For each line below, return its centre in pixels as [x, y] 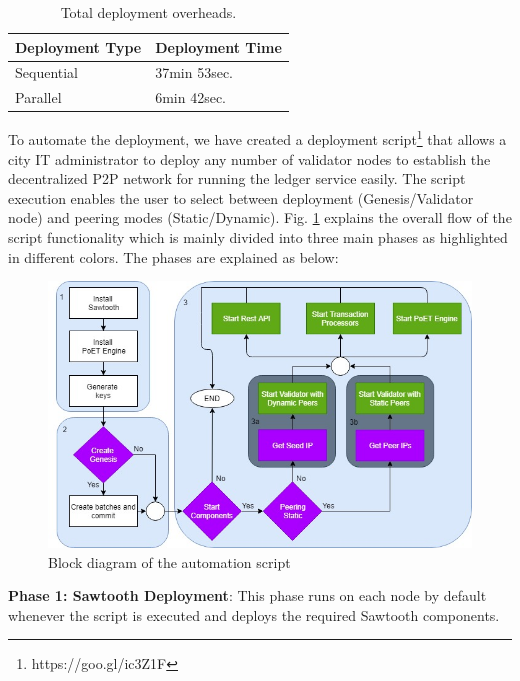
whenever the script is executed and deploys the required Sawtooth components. [254, 614]
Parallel [38, 97]
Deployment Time [218, 46]
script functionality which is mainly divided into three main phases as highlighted [258, 237]
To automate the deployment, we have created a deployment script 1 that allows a [257, 138]
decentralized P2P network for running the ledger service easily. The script [237, 178]
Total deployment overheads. [148, 12]
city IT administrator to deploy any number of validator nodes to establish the [249, 158]
